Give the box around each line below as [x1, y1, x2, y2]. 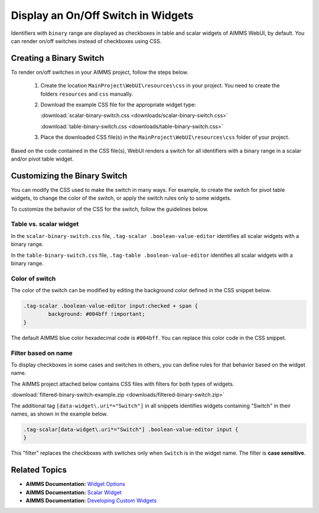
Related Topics [11, 465, 67, 475]
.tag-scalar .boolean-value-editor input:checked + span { [23, 303, 198, 309]
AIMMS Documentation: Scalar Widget [25, 489, 122, 496]
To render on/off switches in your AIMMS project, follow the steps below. [11, 68, 188, 76]
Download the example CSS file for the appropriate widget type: [40, 101, 196, 109]
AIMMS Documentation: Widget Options [25, 481, 125, 488]
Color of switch [11, 275, 56, 283]
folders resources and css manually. [40, 90, 134, 97]
